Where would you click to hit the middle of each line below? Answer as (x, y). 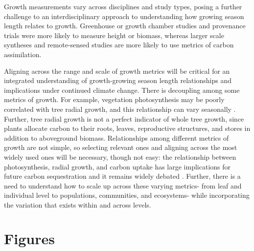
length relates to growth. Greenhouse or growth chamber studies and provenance (125, 26)
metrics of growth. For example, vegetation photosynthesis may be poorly (114, 99)
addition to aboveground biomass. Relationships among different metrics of (116, 137)
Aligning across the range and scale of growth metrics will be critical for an (117, 71)
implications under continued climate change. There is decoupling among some (122, 90)
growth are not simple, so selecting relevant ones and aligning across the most (121, 147)
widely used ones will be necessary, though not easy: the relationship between (120, 157)
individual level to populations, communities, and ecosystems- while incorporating (127, 195)
